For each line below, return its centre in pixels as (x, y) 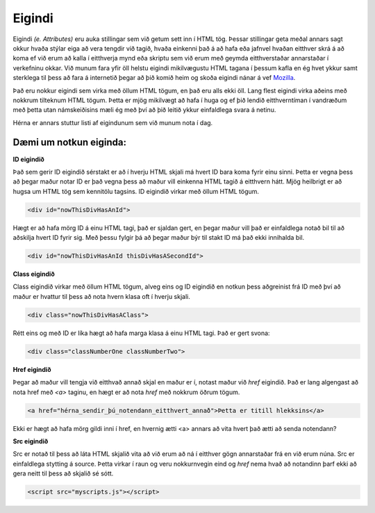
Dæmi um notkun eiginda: (69, 142)
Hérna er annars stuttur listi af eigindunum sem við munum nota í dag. (113, 122)
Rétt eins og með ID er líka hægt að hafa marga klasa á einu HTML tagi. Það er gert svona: (141, 333)
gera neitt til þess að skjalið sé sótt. (63, 473)
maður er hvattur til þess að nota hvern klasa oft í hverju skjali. (101, 296)
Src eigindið (31, 441)
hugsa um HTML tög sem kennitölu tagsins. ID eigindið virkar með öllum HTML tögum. (136, 191)
